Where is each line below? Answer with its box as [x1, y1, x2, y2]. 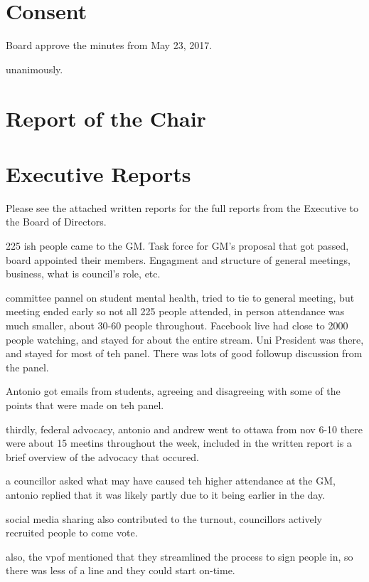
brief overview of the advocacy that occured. [6, 449, 199, 464]
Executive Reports [6, 159, 191, 188]
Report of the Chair [6, 103, 206, 132]
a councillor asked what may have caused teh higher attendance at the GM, [6, 473, 336, 488]
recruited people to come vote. [6, 525, 138, 540]
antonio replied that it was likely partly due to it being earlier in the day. [6, 487, 326, 502]
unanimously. [6, 61, 63, 76]
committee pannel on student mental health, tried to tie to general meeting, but [6, 290, 355, 305]
